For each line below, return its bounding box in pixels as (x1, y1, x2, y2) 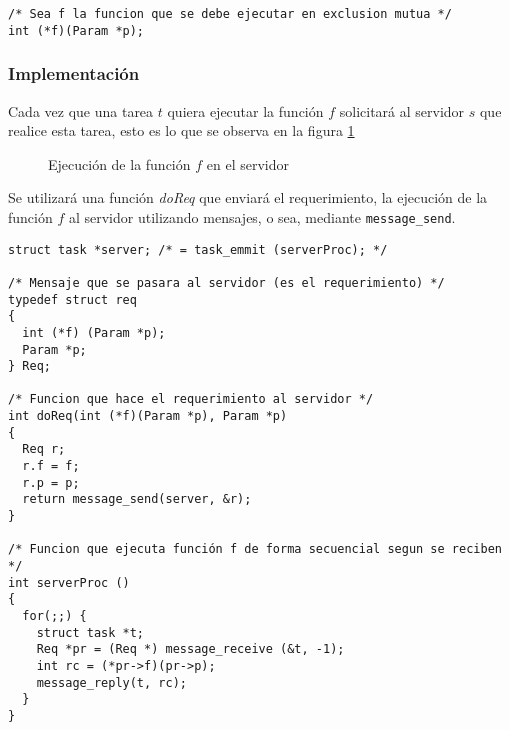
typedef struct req (8, 292, 137, 307)
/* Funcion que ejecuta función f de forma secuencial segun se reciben (8, 542, 502, 557)
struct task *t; (36, 625, 145, 640)
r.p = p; (22, 475, 80, 490)
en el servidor (206, 153, 289, 174)
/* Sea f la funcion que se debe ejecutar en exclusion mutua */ (8, 7, 452, 21)
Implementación (8, 61, 140, 86)
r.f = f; (22, 459, 80, 474)
